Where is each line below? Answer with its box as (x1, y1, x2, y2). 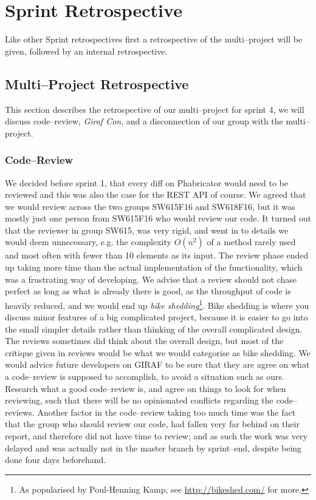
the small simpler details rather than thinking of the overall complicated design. (5, 322, 303, 335)
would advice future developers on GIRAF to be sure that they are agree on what (5, 358, 310, 371)
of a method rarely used (207, 235, 296, 248)
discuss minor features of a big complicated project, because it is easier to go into (5, 311, 308, 323)
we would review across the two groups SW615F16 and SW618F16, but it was (5, 200, 295, 212)
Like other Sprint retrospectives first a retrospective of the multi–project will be (5, 33, 303, 46)
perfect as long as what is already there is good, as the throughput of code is (5, 285, 291, 297)
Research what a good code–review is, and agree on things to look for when (5, 382, 286, 394)
